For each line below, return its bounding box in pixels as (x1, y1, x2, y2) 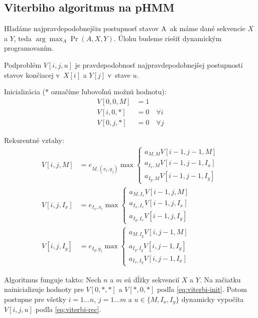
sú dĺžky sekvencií (124, 274, 180, 284)
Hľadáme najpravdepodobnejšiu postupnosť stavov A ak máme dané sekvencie (4, 23, 245, 34)
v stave (107, 69, 131, 80)
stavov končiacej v (4, 69, 60, 80)
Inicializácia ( (4, 86, 46, 97)
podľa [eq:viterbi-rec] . (35, 304, 101, 314)
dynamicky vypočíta (181, 293, 244, 304)
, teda (14, 33, 32, 43)
